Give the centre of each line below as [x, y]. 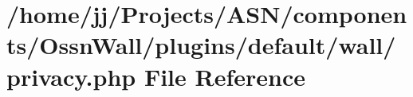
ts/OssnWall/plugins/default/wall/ [201, 45]
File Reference [225, 76]
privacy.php [71, 76]
